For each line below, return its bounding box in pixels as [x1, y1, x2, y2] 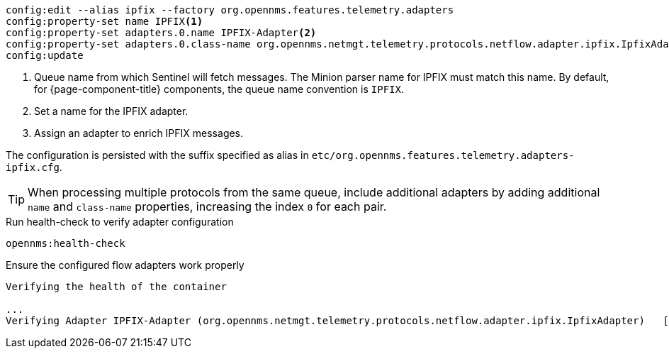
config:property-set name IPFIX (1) [6, 16, 203, 27]
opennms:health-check [6, 238, 125, 249]
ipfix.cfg [6, 162, 60, 173]
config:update [6, 50, 84, 61]
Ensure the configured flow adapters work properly [6, 259, 244, 271]
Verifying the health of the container [6, 281, 227, 292]
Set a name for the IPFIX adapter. [34, 105, 189, 117]
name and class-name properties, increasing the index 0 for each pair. [28, 199, 387, 214]
